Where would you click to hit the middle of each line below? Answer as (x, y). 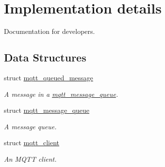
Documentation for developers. (49, 31)
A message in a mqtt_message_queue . (61, 94)
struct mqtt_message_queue (47, 110)
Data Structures (45, 57)
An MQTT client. (30, 159)
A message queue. (30, 126)
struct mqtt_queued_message (49, 77)
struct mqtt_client (32, 143)
